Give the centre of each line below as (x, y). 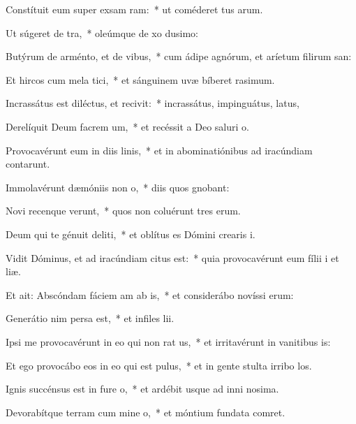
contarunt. (28, 164)
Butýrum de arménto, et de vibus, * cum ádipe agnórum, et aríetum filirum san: (179, 56)
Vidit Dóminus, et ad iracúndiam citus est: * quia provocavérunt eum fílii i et (172, 257)
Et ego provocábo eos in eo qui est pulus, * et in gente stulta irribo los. (159, 365)
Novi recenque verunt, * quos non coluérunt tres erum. (123, 211)
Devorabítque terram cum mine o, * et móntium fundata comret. (146, 412)
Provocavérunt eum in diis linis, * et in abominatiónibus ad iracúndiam (159, 150)
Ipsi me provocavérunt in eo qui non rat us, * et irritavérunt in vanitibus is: (168, 341)
